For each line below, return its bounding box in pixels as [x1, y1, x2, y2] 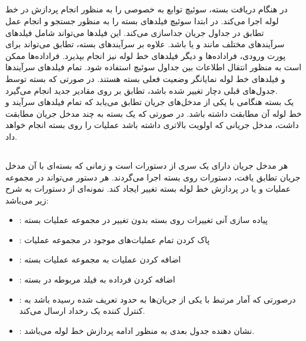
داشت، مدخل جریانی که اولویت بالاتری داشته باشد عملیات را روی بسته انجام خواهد [5, 119, 299, 131]
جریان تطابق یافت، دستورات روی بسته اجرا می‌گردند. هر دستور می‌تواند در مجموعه [5, 170, 301, 183]
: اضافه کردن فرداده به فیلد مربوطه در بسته [19, 273, 175, 286]
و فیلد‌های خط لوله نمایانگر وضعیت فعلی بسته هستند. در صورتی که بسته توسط [5, 72, 285, 84]
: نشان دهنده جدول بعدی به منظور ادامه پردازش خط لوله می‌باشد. [19, 324, 255, 336]
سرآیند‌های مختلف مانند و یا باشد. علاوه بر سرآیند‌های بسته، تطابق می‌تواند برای [5, 38, 285, 50]
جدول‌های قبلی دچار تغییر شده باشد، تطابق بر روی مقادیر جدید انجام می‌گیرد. [5, 84, 278, 96]
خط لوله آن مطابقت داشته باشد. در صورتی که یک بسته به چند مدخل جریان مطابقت [5, 107, 302, 119]
